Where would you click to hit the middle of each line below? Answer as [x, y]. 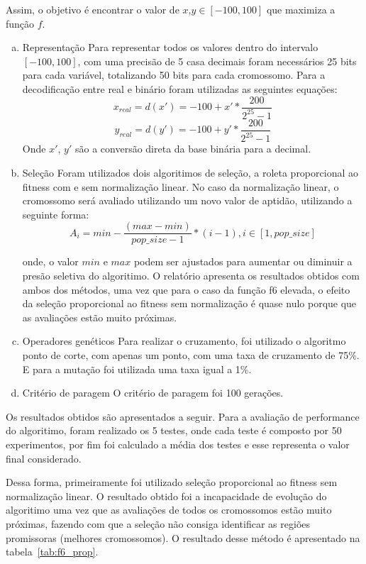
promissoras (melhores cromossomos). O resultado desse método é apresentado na [183, 537]
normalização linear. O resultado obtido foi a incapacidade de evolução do [166, 496]
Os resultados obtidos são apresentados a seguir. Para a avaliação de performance [183, 416]
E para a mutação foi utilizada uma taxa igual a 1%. [137, 369]
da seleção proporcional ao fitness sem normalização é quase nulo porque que [189, 303]
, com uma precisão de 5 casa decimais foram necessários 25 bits [217, 61]
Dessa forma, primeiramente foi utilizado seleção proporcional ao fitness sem [172, 482]
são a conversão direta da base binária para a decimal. [193, 149]
